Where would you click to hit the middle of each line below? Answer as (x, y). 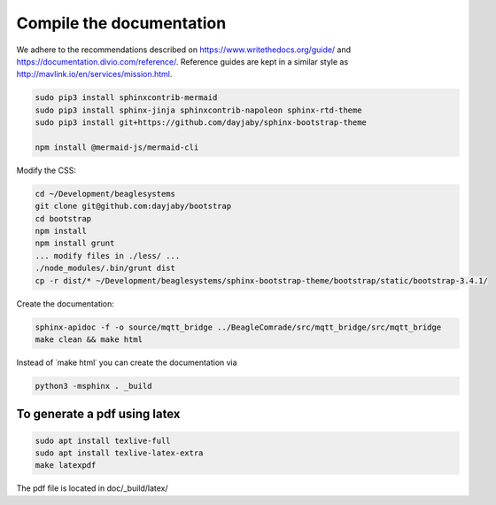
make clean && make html (89, 339)
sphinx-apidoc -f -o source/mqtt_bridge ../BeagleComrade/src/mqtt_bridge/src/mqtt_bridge (238, 327)
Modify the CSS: (46, 170)
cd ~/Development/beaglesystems (105, 194)
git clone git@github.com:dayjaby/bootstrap (133, 206)
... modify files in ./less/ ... (108, 256)
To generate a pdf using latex (98, 414)
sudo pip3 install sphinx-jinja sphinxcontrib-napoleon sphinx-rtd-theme (198, 110)
